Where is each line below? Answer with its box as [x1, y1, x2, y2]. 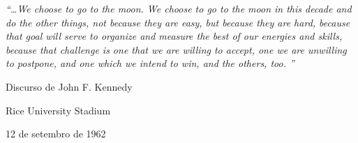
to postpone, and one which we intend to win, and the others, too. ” [6, 56, 294, 70]
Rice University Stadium [6, 103, 111, 117]
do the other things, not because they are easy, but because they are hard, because [6, 15, 350, 29]
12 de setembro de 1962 [6, 126, 106, 141]
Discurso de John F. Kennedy [6, 79, 133, 93]
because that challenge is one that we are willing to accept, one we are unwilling [6, 42, 347, 57]
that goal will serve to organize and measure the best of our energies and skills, [6, 29, 343, 43]
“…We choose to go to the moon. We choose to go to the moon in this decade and [6, 1, 352, 15]
